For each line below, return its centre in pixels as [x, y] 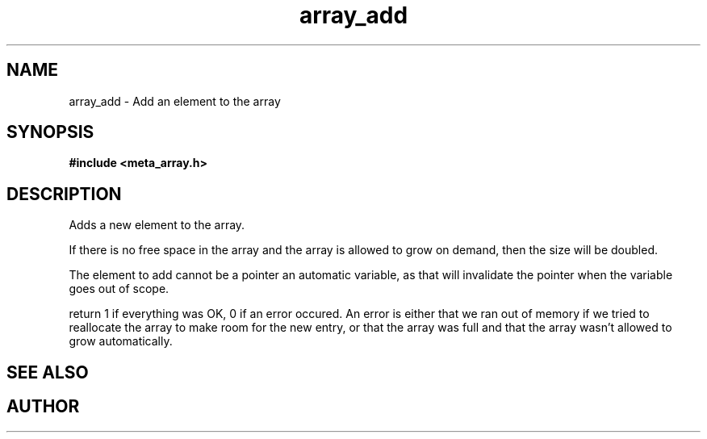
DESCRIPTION [64, 194]
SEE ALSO [48, 372]
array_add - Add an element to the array [175, 101]
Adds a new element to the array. [157, 225]
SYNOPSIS [50, 132]
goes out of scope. [119, 289]
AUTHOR [43, 407]
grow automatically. [121, 341]
